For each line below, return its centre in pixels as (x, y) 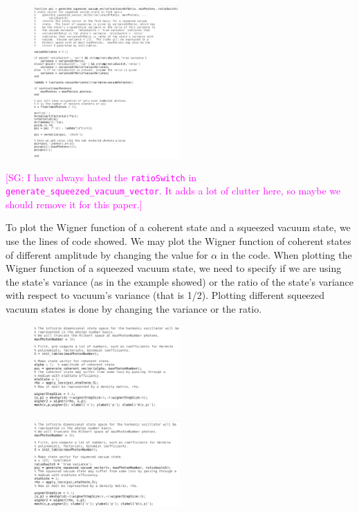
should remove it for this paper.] (74, 204)
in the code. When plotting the (286, 254)
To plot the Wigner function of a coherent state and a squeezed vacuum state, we (178, 227)
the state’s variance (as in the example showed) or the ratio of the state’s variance (179, 281)
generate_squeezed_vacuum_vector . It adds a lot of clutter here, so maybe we (173, 191)
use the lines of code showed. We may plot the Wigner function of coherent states (178, 241)
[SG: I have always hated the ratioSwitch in (101, 177)
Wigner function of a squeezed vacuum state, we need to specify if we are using (174, 268)
